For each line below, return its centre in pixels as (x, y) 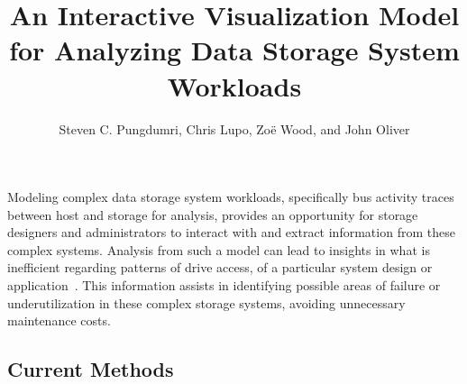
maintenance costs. (59, 320)
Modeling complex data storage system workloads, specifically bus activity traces (231, 197)
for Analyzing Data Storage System (234, 50)
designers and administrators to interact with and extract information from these (231, 232)
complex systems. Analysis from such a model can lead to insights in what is (219, 249)
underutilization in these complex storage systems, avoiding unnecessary (206, 302)
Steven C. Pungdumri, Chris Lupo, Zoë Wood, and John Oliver (234, 128)
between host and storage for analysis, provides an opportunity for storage (213, 214)
